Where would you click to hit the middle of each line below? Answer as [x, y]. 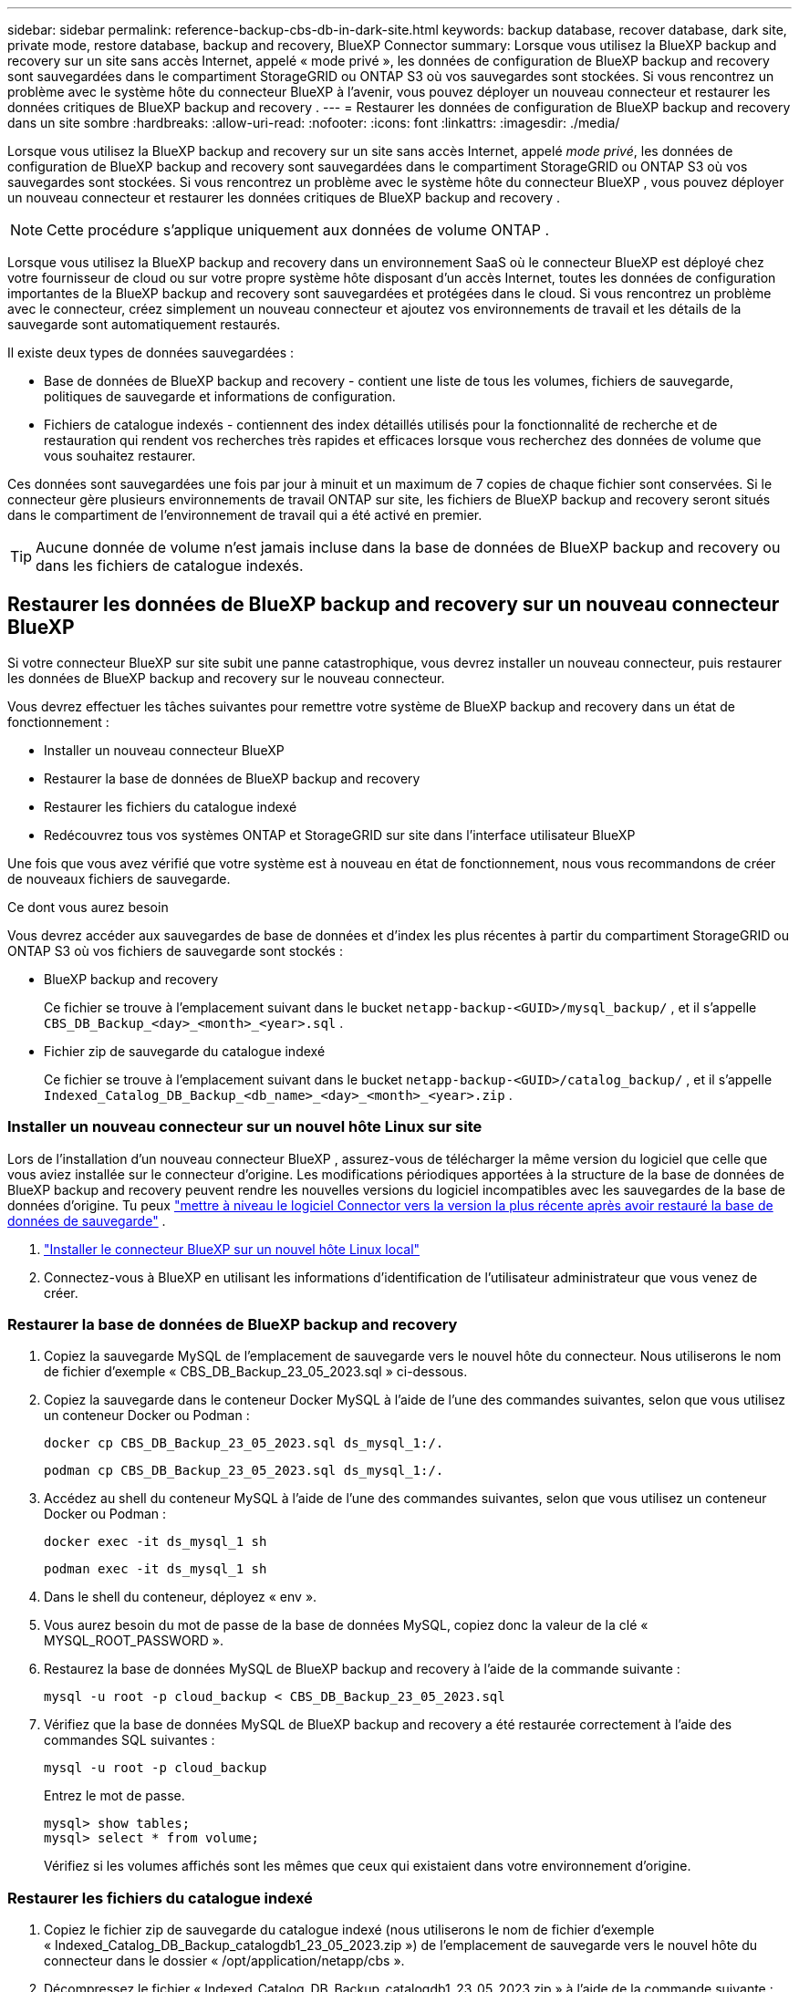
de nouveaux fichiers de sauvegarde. [119, 878]
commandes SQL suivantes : [130, 1740]
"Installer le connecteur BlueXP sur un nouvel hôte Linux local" [232, 1249]
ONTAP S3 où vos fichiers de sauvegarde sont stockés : [175, 950]
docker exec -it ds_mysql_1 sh [156, 1542]
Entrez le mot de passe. [114, 1796]
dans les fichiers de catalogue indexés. [170, 565]
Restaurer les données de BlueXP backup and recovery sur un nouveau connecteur [394, 605]
